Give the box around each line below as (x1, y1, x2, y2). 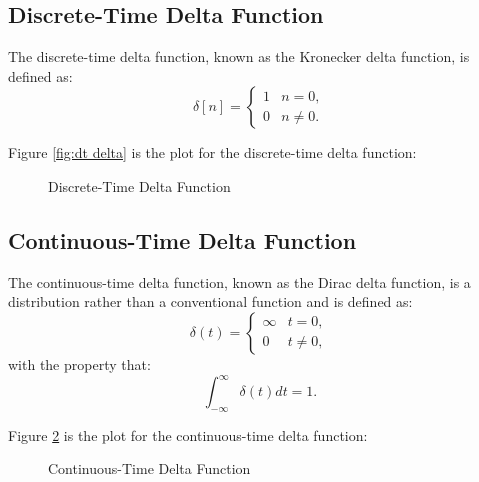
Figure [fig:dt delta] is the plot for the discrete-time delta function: (8, 142, 417, 163)
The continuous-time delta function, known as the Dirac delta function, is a (8, 271, 471, 292)
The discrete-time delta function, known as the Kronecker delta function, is (8, 46, 470, 67)
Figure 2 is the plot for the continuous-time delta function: (8, 424, 368, 445)
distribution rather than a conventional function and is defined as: (8, 291, 413, 312)
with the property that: (8, 353, 151, 374)
